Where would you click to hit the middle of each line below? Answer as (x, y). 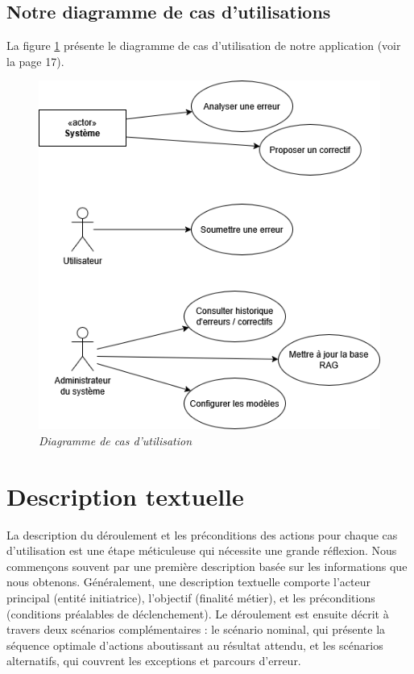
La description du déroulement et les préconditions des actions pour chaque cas (202, 534)
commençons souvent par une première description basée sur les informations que (207, 566)
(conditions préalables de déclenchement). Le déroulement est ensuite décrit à (198, 613)
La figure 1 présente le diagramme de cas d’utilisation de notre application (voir (204, 45)
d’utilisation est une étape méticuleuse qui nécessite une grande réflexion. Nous (202, 550)
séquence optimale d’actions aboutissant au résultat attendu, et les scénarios (195, 645)
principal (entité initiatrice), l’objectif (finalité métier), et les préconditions (191, 598)
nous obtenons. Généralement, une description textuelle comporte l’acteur (188, 582)
